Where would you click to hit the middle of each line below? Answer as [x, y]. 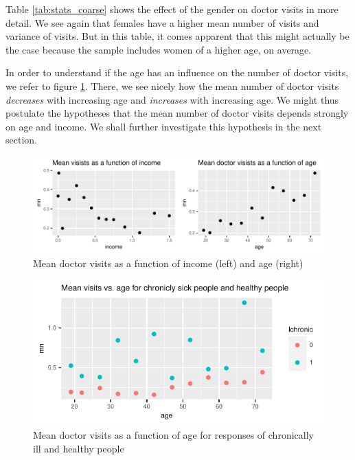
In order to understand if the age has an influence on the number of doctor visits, [177, 72]
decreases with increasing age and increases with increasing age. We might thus [172, 99]
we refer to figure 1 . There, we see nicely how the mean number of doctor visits [172, 85]
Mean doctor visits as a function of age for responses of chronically [173, 435]
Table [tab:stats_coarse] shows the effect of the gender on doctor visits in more [172, 9]
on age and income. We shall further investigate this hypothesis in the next [164, 126]
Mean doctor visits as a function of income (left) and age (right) [168, 263]
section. [21, 140]
